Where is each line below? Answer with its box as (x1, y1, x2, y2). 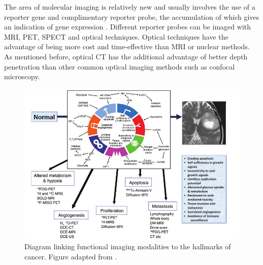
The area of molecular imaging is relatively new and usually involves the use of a (4, 2, 255, 12)
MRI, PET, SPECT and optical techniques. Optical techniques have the (4, 31, 228, 42)
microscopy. (4, 71, 40, 82)
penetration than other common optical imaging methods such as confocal (4, 61, 235, 72)
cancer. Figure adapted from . (24, 251, 117, 261)
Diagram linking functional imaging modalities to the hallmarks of (24, 241, 231, 252)
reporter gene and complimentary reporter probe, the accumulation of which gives (4, 11, 259, 22)
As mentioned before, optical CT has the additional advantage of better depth (4, 51, 248, 61)
